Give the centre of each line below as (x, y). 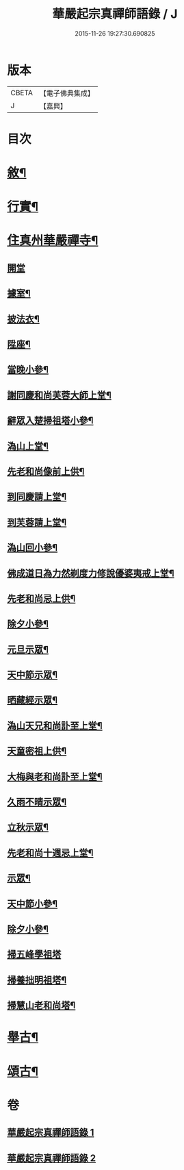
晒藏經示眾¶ (32, 700)
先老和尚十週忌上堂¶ (50, 852)
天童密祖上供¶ (37, 751)
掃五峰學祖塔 (34, 955)
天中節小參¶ (32, 904)
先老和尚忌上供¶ (41, 598)
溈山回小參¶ (32, 548)
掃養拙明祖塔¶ (37, 980)
